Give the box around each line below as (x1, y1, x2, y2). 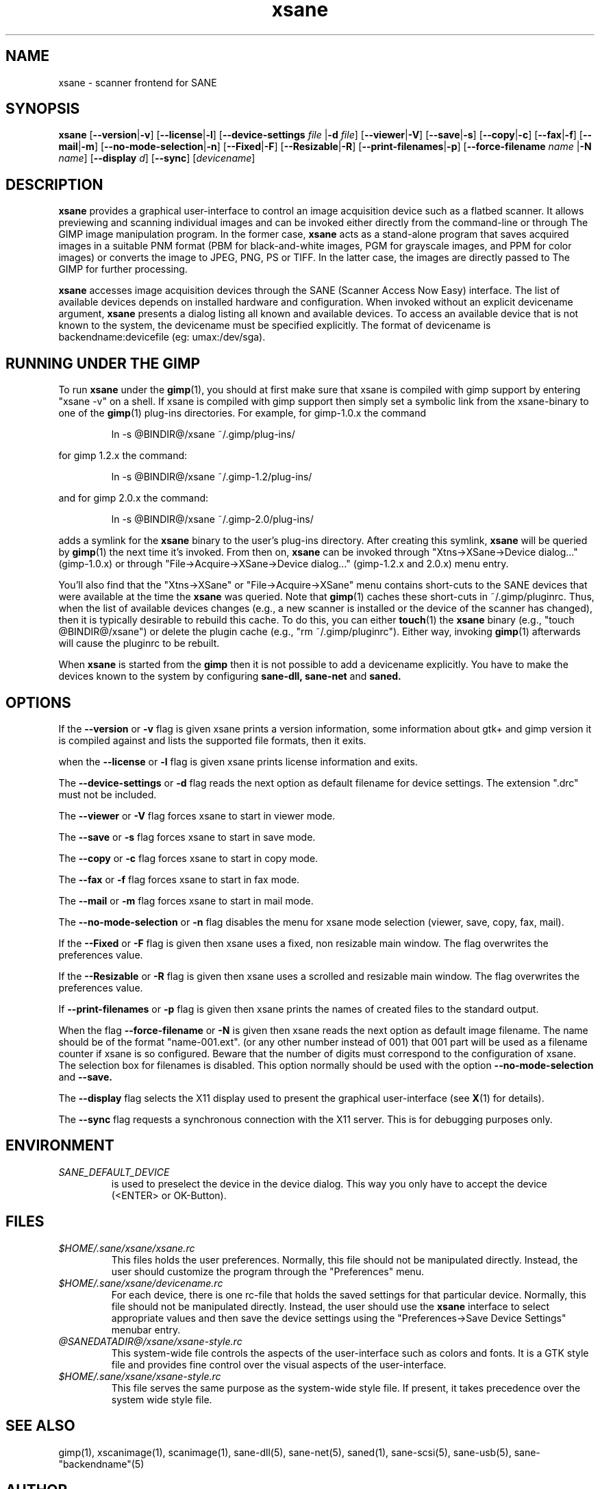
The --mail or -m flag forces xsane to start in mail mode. (58, 894, 314, 907)
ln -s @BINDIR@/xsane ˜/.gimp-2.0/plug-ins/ (111, 513, 314, 526)
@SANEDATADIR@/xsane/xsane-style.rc (58, 1335, 242, 1347)
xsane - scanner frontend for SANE (58, 76, 217, 88)
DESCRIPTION (5, 175, 103, 193)
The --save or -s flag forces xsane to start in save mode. (58, 830, 316, 843)
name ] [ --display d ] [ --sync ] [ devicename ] (58, 152, 255, 164)
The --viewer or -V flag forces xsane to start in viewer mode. (58, 809, 336, 822)
